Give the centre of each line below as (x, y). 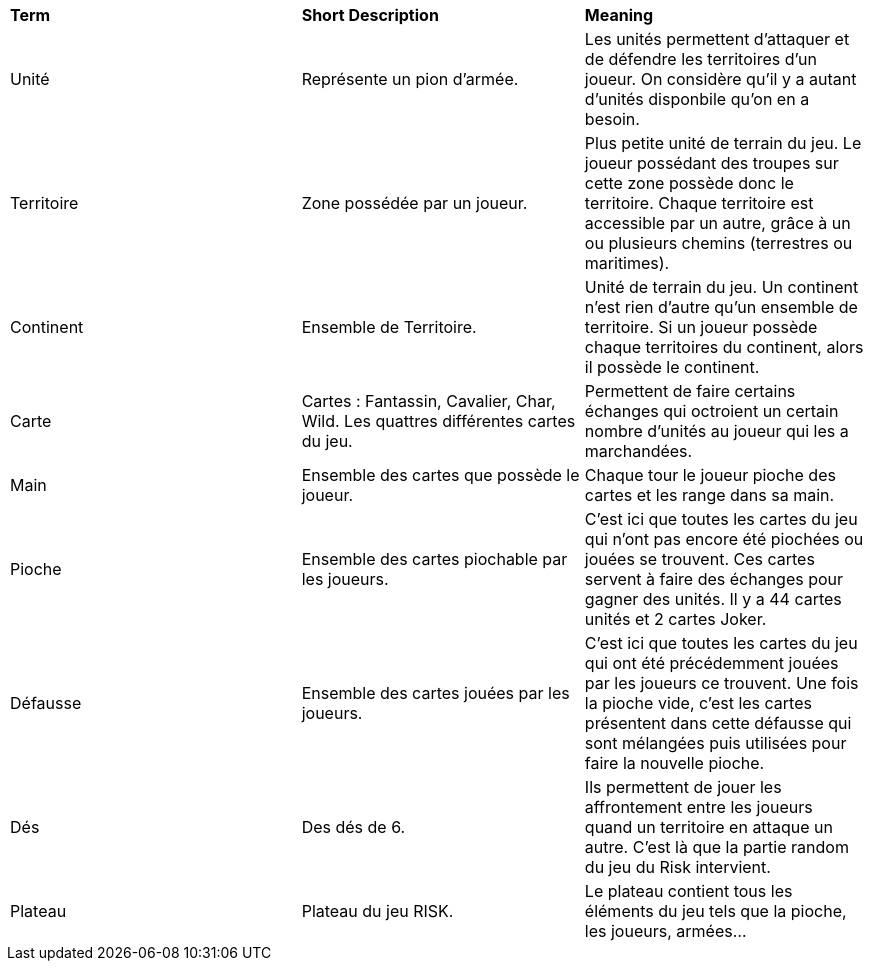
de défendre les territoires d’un (700, 59)
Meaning (619, 15)
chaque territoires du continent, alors (724, 347)
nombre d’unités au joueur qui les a (716, 431)
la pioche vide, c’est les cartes (698, 703)
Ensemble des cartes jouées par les (435, 693)
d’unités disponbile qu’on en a (697, 99)
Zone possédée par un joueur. (414, 203)
